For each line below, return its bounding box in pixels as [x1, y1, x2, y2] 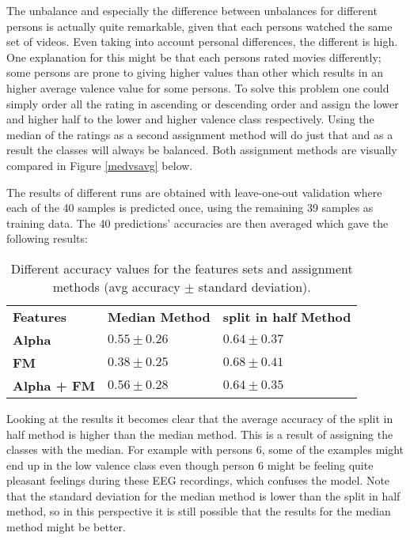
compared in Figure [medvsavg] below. [6, 157, 193, 173]
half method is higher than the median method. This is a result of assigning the [6, 425, 393, 442]
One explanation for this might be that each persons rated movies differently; [6, 48, 382, 65]
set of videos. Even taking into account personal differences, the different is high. [6, 33, 398, 50]
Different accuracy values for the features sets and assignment [10, 259, 353, 278]
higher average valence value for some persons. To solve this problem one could [6, 79, 389, 96]
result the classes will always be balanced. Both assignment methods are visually [6, 142, 397, 158]
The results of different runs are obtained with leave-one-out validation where [6, 183, 382, 200]
